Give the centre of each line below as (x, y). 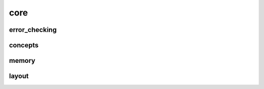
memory (22, 61)
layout (19, 76)
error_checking (33, 30)
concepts (24, 45)
